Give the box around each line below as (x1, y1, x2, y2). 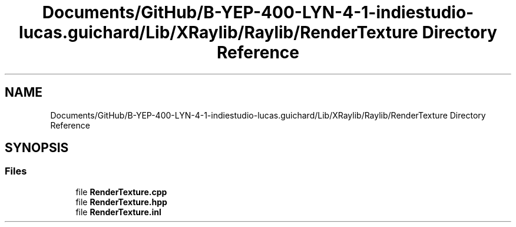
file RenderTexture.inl (75, 206, 161, 217)
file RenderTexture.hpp (75, 196, 167, 207)
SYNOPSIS (5, 140, 69, 156)
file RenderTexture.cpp (75, 186, 167, 197)
